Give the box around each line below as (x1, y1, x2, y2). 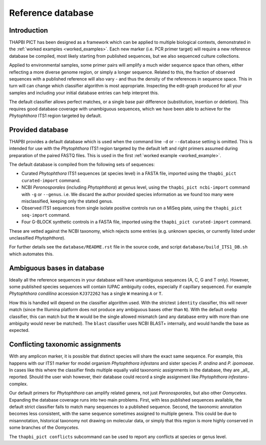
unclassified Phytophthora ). (9, 235, 66, 241)
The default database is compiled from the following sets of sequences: (9, 162, 155, 167)
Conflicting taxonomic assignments (9, 340, 121, 349)
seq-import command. (21, 212, 70, 218)
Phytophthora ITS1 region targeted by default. (9, 113, 102, 119)
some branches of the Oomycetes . (9, 425, 80, 431)
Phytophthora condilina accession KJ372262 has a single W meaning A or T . (9, 290, 163, 296)
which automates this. (9, 251, 54, 257)
